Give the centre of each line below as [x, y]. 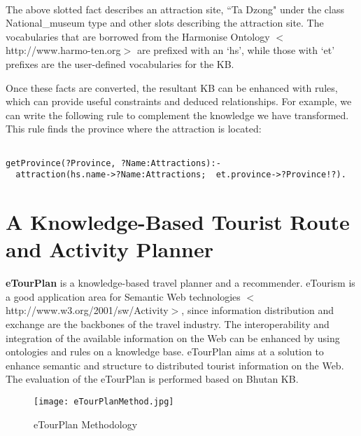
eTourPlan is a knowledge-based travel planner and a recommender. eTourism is [180, 283]
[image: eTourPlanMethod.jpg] [104, 402]
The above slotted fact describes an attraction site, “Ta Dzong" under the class [175, 9]
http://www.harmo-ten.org [63, 50]
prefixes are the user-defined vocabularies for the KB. [120, 64]
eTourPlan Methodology [86, 424]
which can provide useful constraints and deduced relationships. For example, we [179, 101]
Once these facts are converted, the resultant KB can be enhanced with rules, [172, 87]
